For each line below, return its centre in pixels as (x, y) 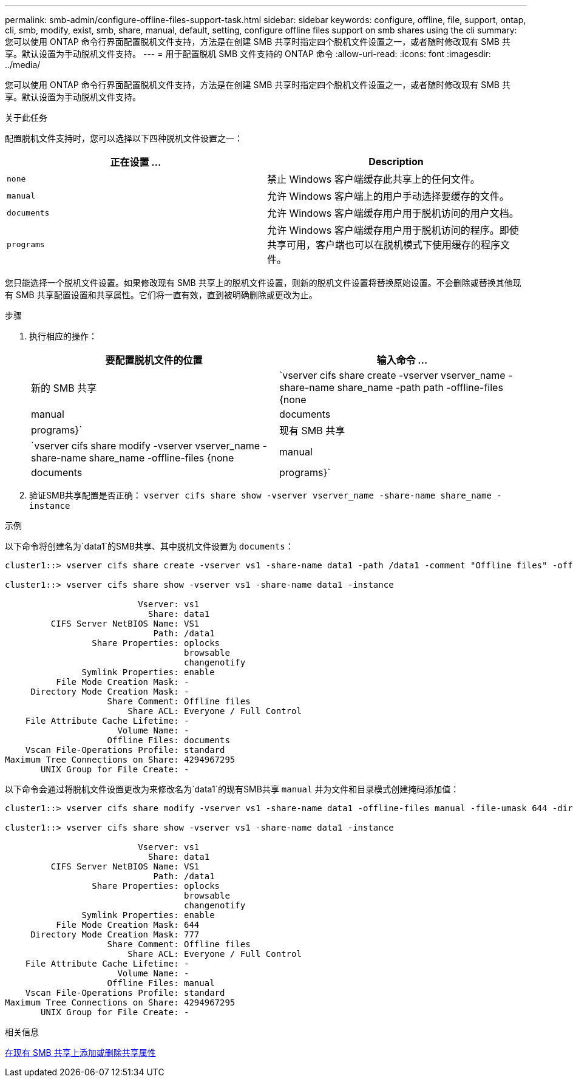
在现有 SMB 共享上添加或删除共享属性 (80, 1053)
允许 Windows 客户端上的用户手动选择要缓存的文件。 (388, 196)
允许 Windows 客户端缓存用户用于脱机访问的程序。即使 (393, 230)
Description (396, 162)
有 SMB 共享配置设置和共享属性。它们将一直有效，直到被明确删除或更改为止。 (161, 295)
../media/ (23, 65)
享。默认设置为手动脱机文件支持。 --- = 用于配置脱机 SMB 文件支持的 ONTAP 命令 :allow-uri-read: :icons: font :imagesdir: (248, 54)
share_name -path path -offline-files (420, 387)
